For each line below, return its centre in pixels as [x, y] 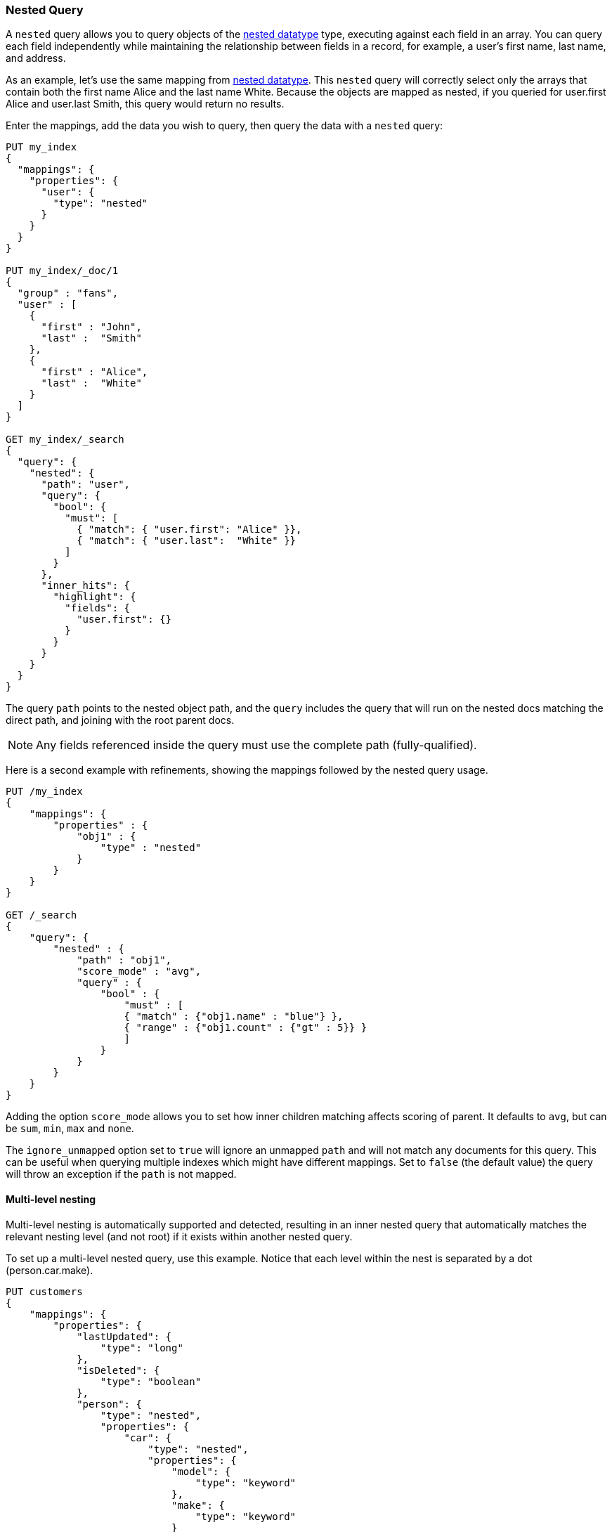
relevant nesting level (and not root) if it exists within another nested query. [179, 1236]
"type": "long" [142, 1348]
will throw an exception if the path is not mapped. [121, 1174]
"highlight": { [95, 597]
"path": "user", [86, 485]
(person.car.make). [50, 1270]
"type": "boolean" [151, 1381]
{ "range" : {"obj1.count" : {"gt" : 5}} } [246, 1028]
